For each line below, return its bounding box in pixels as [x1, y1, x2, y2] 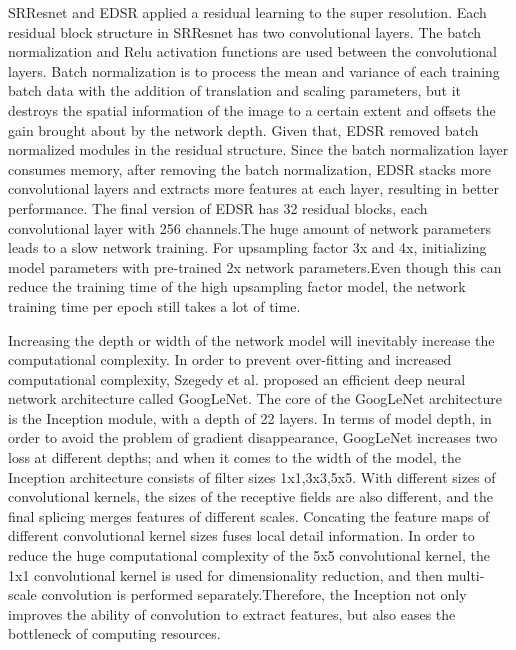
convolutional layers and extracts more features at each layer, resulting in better [8, 178, 499, 199]
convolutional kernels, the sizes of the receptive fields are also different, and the [8, 486, 494, 507]
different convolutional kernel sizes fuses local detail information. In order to [8, 525, 475, 546]
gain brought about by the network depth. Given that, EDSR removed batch [8, 119, 479, 140]
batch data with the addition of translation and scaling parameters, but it [8, 80, 462, 101]
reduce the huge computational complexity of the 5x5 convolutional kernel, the [8, 545, 490, 566]
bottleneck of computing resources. [8, 623, 221, 644]
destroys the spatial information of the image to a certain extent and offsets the [8, 99, 496, 120]
